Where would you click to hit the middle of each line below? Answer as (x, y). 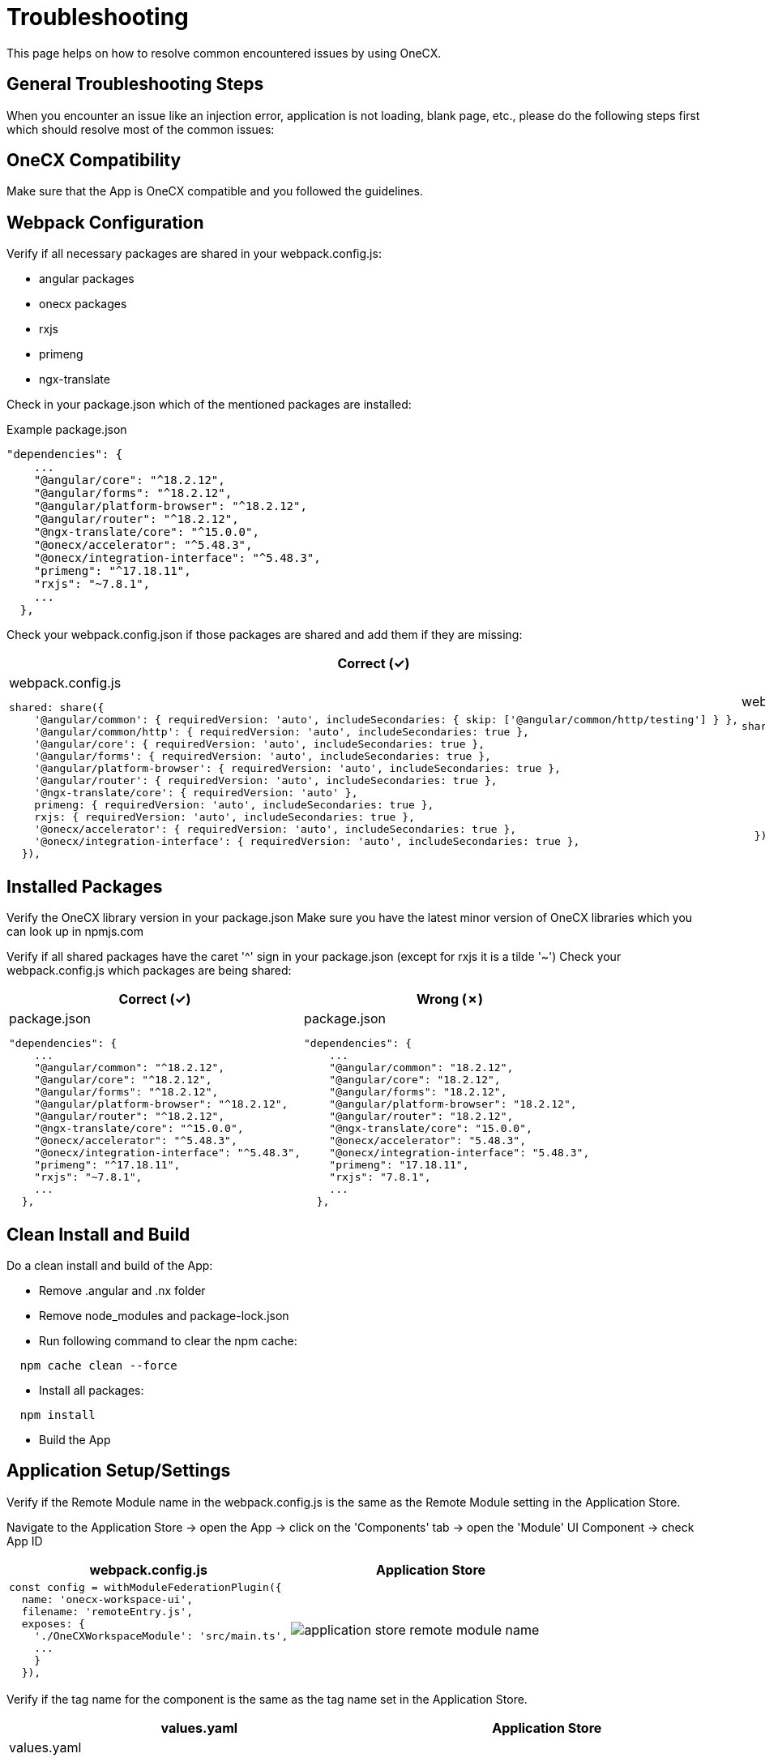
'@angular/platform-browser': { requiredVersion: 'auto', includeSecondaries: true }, (297, 769)
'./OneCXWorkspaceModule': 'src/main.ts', (161, 1636)
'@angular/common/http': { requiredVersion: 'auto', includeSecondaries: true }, (282, 732)
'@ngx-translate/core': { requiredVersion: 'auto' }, (196, 793)
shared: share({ (57, 708)
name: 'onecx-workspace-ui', (107, 1599)
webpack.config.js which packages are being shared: (149, 971)
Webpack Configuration (105, 222)
